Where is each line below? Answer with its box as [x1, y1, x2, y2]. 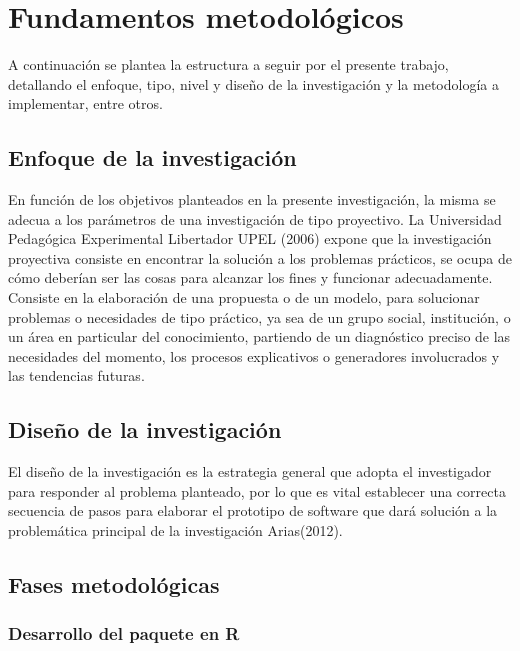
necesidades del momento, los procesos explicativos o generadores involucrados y [8, 345, 500, 366]
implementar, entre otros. [8, 93, 163, 114]
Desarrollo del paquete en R [8, 621, 240, 646]
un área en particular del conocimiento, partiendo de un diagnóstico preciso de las [8, 326, 511, 347]
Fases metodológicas [8, 569, 220, 600]
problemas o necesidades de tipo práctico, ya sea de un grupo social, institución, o [8, 306, 511, 327]
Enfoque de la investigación [8, 142, 297, 173]
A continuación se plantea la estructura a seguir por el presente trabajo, [8, 54, 449, 75]
